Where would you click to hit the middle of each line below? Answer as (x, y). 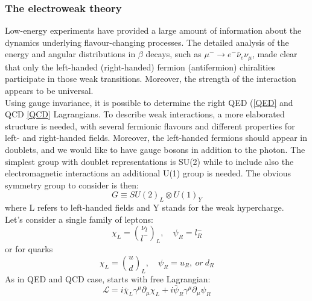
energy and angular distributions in (70, 54)
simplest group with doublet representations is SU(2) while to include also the (149, 161)
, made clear (275, 54)
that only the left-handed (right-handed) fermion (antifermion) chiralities (140, 67)
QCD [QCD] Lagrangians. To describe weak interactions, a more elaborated (145, 114)
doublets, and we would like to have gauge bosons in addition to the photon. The (155, 150)
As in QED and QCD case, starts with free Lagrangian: (108, 278)
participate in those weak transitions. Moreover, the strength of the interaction (151, 79)
